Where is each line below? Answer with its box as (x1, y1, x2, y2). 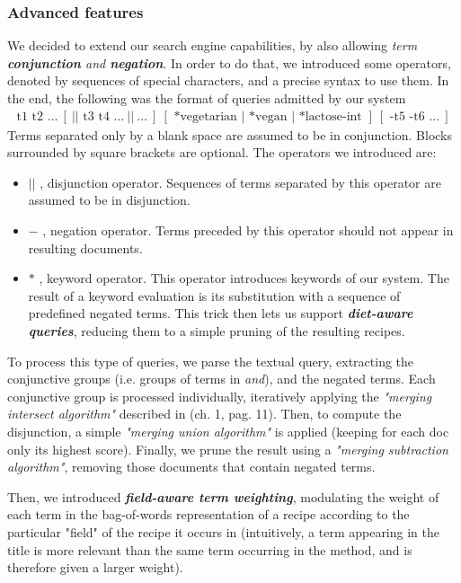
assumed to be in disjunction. (28, 190, 191, 209)
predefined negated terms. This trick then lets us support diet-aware (28, 304, 413, 322)
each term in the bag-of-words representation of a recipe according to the (7, 505, 410, 524)
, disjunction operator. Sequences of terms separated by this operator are (40, 172, 441, 191)
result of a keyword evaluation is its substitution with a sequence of (28, 286, 401, 305)
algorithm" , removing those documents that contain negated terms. (7, 457, 376, 476)
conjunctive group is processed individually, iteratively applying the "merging (7, 386, 432, 405)
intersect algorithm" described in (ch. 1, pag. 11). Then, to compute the (7, 404, 402, 423)
